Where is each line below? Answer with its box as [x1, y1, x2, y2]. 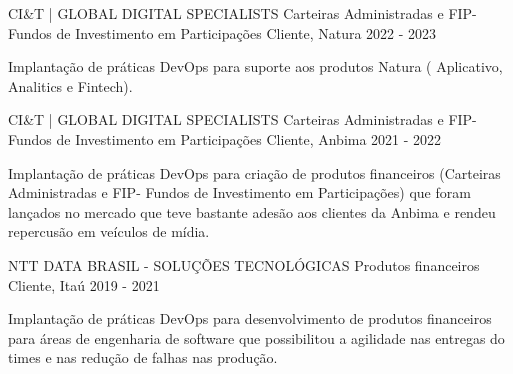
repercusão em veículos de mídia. [8, 221, 210, 242]
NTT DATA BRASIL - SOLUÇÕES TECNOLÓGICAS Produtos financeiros [8, 254, 480, 275]
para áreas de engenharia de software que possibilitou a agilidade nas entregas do [8, 327, 505, 348]
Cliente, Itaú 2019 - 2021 [8, 274, 160, 295]
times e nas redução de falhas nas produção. [8, 347, 278, 368]
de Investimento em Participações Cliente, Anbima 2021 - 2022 [56, 128, 442, 149]
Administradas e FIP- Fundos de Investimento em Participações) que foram [8, 182, 471, 203]
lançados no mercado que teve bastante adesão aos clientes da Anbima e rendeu [8, 201, 496, 222]
